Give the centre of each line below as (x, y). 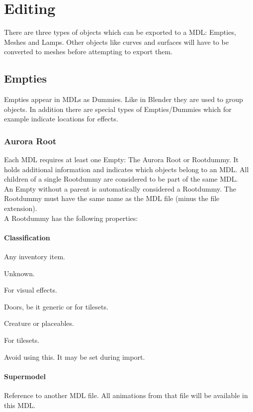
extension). (21, 208)
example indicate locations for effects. (61, 119)
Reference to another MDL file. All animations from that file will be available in (126, 395)
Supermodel (25, 376)
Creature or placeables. (39, 323)
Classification (27, 237)
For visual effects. (31, 290)
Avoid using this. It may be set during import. (75, 357)
